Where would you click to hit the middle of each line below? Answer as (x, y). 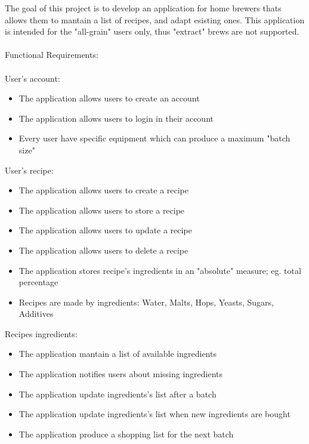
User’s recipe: (29, 170)
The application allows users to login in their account (116, 118)
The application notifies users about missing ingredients (121, 374)
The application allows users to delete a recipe (103, 250)
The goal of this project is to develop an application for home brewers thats (143, 8)
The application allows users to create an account (109, 98)
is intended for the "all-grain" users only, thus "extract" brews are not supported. (152, 31)
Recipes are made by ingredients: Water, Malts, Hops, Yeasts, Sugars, (146, 302)
